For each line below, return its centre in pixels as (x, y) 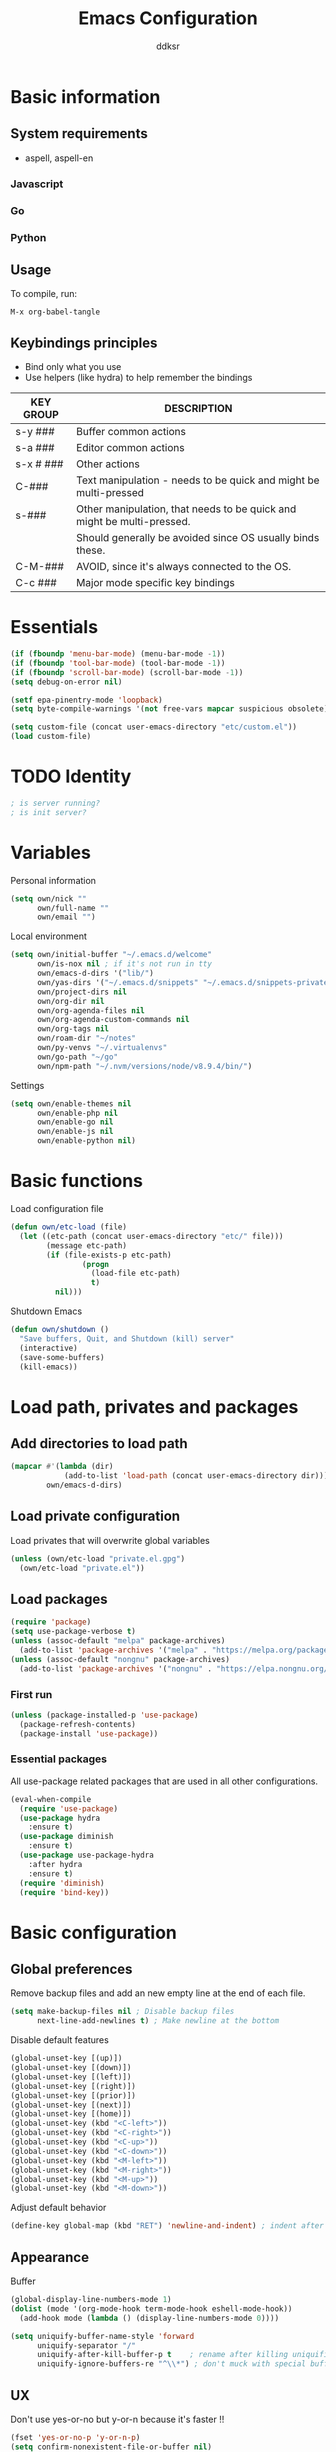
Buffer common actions (131, 432)
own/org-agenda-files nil (90, 1010)
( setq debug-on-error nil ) (66, 682)
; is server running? (55, 803)
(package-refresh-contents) (78, 1724)
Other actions (108, 464)
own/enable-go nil (75, 1122)
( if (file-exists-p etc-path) (109, 1255)
